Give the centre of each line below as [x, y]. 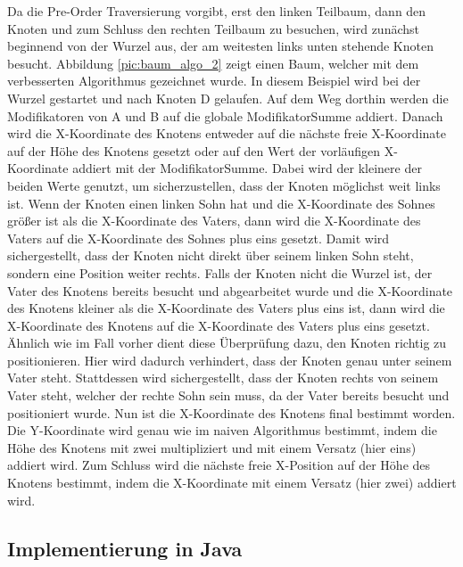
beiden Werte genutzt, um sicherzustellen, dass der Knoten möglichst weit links [224, 185]
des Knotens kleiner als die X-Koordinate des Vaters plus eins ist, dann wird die [226, 308]
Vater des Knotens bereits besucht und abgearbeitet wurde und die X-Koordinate [230, 290]
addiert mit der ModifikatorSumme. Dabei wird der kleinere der [247, 168]
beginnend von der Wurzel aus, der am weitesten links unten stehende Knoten [220, 46]
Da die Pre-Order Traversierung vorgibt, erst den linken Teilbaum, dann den [217, 11]
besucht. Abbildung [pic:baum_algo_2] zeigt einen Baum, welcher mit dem [213, 63]
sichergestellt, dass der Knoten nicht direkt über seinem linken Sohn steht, [211, 255]
